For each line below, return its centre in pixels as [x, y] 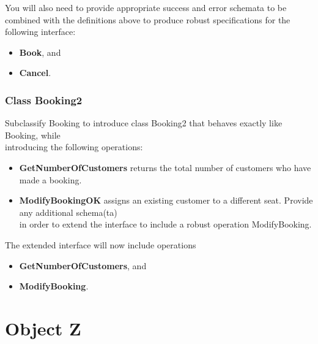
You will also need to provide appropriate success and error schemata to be [146, 7]
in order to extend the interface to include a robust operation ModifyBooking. [165, 224]
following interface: [40, 32]
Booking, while [33, 135]
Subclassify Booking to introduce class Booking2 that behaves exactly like [144, 123]
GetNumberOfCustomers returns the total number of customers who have [165, 167]
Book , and [40, 52]
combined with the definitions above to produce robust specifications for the [148, 19]
